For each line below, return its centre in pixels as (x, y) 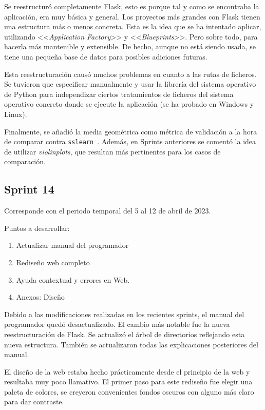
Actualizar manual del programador (72, 245)
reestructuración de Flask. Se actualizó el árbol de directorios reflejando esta (125, 334)
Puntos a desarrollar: (37, 228)
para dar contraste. (34, 402)
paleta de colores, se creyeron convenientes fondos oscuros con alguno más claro (129, 391)
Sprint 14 (29, 189)
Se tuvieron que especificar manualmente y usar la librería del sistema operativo (130, 84)
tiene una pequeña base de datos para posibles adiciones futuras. (106, 56)
